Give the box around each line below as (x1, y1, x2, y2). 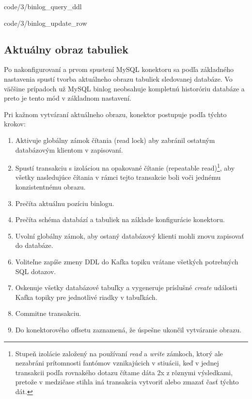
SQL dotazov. (15, 266, 56, 276)
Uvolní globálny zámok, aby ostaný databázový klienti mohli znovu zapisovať (15, 230, 244, 241)
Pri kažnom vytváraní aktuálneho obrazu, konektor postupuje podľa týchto (4, 109, 227, 119)
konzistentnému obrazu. (15, 181, 86, 191)
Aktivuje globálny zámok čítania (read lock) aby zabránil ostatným (15, 135, 215, 145)
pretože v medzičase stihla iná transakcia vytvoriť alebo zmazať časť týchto (15, 377, 239, 387)
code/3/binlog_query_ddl (4, 1, 82, 11)
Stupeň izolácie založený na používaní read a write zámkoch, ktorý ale (15, 348, 223, 358)
